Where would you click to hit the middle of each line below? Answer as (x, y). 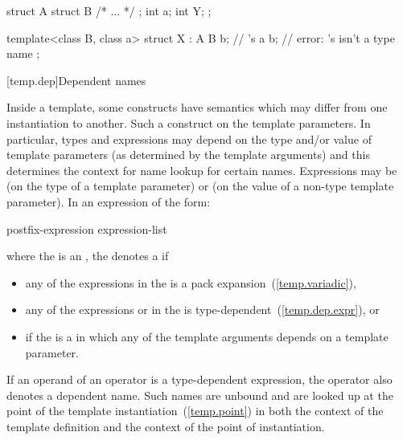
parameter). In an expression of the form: (109, 201)
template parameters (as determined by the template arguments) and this (188, 155)
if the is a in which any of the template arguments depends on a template (207, 336)
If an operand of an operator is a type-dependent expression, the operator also (199, 379)
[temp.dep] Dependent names (76, 80)
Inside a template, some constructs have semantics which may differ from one (197, 107)
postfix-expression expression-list (87, 228)
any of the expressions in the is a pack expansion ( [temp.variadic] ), (191, 282)
